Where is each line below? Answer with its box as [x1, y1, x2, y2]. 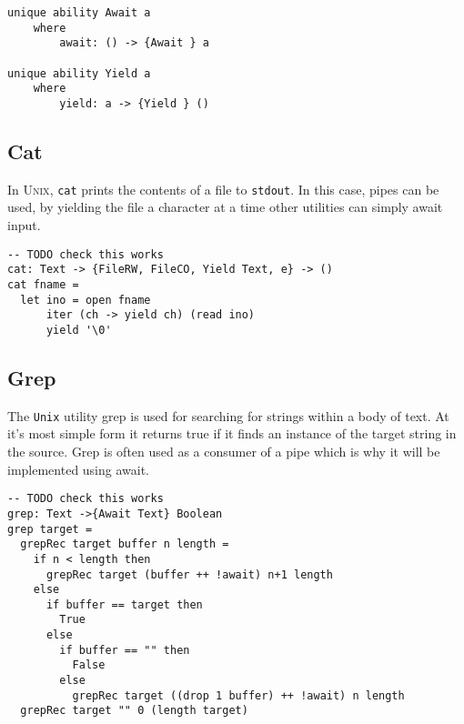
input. [7, 216, 41, 235]
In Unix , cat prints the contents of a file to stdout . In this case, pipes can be [7, 179, 439, 198]
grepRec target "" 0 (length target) [20, 704, 248, 718]
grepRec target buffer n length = [20, 538, 229, 551]
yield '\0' [45, 323, 112, 337]
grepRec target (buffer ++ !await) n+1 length [45, 568, 333, 581]
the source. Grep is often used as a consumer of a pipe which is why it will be [7, 442, 440, 461]
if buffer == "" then [59, 643, 190, 657]
